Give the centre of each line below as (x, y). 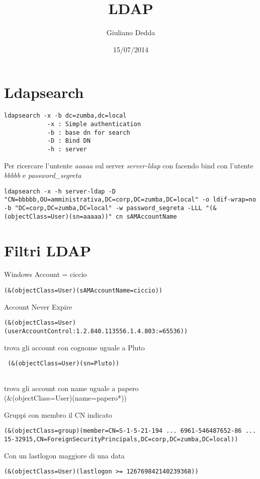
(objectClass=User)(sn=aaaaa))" (58, 216)
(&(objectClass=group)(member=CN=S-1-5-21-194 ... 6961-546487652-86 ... (130, 431)
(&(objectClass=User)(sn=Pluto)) (64, 364)
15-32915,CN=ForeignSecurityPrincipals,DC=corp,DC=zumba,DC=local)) (121, 439)
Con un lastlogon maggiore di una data (64, 455)
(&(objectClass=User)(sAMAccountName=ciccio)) (83, 291)
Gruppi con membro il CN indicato (58, 414)
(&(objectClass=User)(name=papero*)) (65, 398)
